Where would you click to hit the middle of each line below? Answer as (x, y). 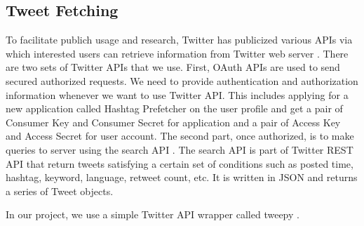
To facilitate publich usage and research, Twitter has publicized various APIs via (179, 40)
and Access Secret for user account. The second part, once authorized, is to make (180, 136)
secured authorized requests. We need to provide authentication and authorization (182, 80)
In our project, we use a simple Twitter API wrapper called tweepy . (153, 214)
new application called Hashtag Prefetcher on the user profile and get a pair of (174, 108)
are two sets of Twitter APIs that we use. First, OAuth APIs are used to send (173, 67)
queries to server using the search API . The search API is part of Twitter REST (180, 149)
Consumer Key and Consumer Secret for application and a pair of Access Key (173, 122)
